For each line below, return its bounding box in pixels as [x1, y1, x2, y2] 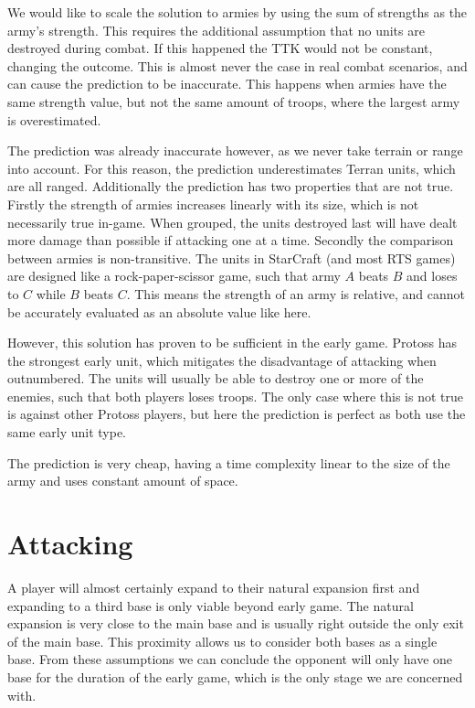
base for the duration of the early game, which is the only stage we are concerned [7, 667, 463, 686]
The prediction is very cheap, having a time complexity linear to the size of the [7, 453, 450, 472]
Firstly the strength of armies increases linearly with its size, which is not [7, 194, 419, 213]
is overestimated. [7, 110, 101, 129]
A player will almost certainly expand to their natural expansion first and [7, 577, 420, 596]
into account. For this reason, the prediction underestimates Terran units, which [7, 158, 456, 177]
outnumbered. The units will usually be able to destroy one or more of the [7, 369, 424, 388]
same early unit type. [7, 423, 127, 442]
